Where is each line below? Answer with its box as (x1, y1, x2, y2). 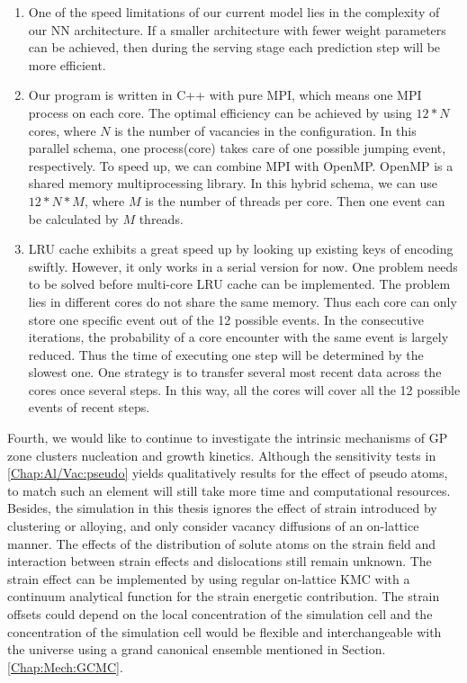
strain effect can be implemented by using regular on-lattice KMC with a (7, 569, 410, 588)
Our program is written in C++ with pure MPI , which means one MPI (28, 85, 422, 104)
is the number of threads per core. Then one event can (145, 191, 445, 210)
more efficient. (28, 55, 106, 74)
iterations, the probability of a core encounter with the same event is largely (28, 328, 449, 346)
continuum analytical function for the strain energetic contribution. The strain (7, 587, 440, 606)
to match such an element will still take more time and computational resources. (7, 481, 451, 499)
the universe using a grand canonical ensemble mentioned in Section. (7, 640, 386, 659)
